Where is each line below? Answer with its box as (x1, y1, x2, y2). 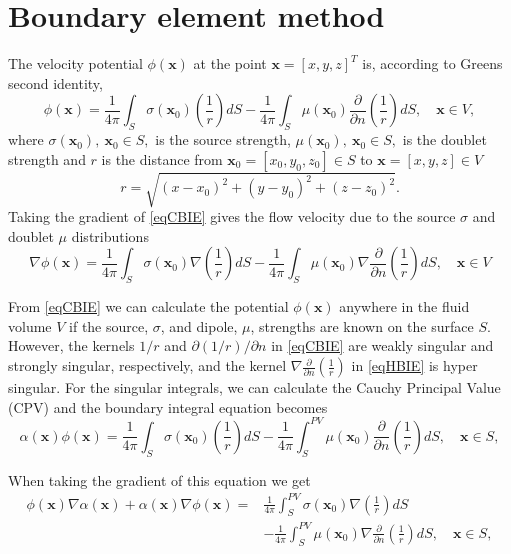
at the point (193, 53, 267, 74)
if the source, (69, 315, 149, 336)
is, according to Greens (362, 53, 503, 74)
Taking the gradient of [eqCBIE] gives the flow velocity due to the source (8, 206, 456, 227)
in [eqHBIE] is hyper (351, 355, 478, 376)
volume (8, 315, 52, 336)
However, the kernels (8, 335, 135, 356)
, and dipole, (160, 315, 238, 336)
